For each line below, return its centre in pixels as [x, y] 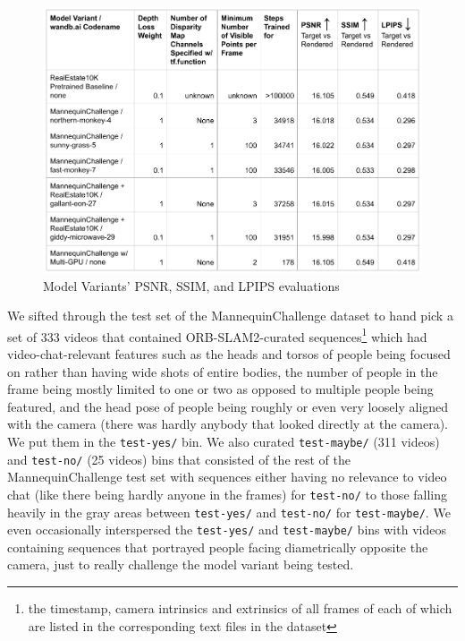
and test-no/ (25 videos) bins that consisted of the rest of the [179, 459]
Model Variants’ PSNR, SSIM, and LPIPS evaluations [191, 285]
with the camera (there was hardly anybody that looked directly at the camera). [228, 424]
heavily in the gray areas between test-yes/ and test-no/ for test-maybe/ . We [229, 512]
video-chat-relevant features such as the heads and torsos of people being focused [229, 354]
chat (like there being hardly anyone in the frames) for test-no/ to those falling [227, 494]
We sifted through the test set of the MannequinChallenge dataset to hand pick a [230, 316]
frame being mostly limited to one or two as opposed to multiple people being [220, 389]
